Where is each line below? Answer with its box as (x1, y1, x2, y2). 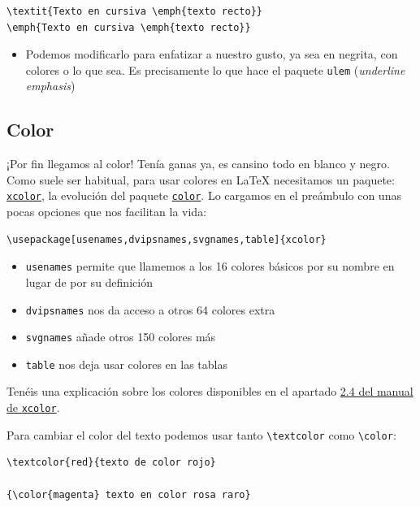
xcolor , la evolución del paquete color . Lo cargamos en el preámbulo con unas (6, 187, 401, 204)
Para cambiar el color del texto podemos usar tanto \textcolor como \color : (6, 426, 396, 443)
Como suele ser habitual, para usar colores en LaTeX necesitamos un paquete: (6, 171, 395, 188)
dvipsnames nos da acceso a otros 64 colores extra (25, 301, 275, 318)
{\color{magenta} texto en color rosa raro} (6, 488, 251, 500)
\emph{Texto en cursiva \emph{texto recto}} (6, 21, 251, 33)
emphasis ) (25, 77, 76, 94)
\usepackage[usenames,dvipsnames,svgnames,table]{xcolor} (6, 233, 327, 245)
